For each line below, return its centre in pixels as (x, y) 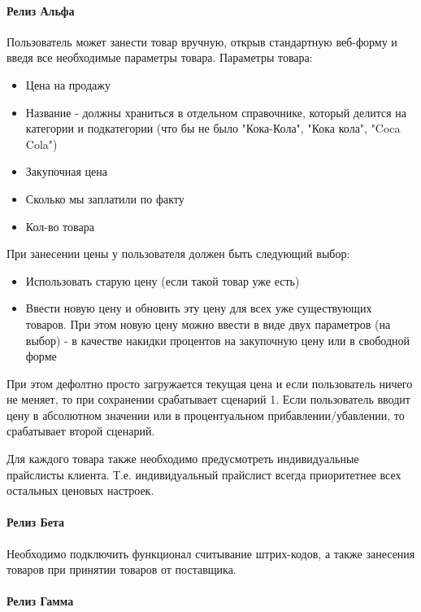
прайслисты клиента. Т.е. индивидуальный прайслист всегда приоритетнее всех (204, 474)
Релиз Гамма (40, 601)
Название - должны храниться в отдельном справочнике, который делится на (216, 112)
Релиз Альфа (41, 10)
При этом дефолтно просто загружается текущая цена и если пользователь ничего (210, 383)
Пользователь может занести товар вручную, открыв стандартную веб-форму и (202, 41)
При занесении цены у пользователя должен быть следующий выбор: (178, 254)
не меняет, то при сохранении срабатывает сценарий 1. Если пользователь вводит (208, 399)
